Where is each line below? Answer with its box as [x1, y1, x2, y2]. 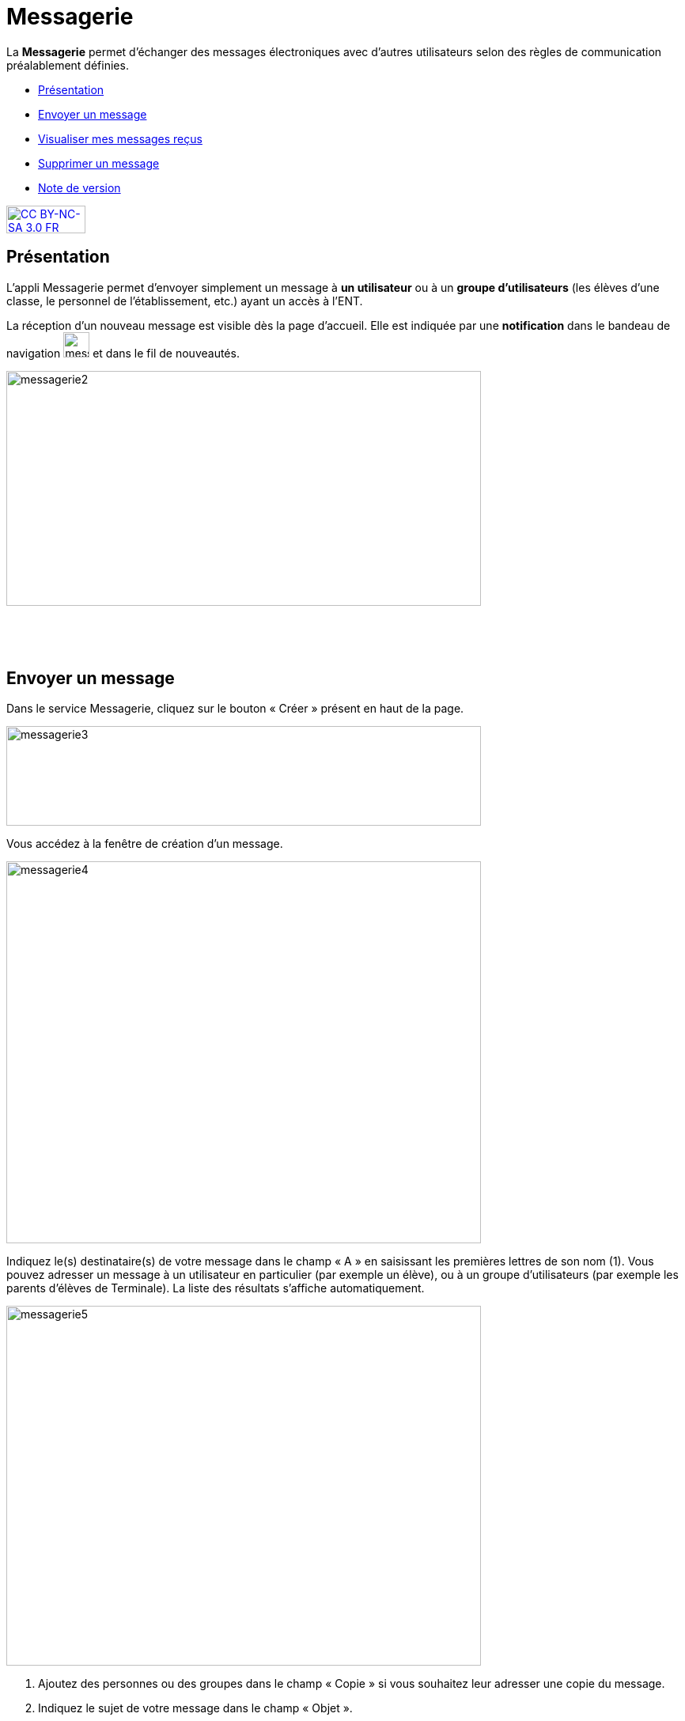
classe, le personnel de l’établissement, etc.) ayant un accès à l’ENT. [6, 293, 363, 308]
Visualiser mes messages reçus [38, 131, 202, 146]
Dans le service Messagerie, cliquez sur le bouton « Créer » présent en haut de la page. [6, 702, 464, 716]
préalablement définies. [6, 58, 129, 72]
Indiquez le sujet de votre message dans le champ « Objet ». [38, 1701, 353, 1715]
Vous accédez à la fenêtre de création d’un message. [6, 837, 283, 851]
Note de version [38, 180, 121, 195]
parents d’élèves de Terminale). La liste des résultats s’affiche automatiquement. [6, 1281, 425, 1295]
